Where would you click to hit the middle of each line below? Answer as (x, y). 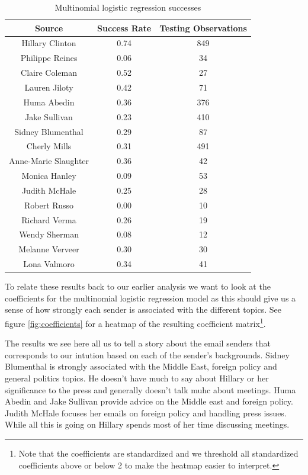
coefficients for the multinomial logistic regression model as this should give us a (150, 298)
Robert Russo (49, 205)
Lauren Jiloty (49, 87)
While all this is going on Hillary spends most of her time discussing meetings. (147, 424)
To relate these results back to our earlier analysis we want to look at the (138, 286)
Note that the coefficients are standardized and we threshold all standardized (158, 453)
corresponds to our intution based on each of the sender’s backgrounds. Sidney (147, 354)
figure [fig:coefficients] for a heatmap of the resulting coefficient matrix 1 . (135, 322)
